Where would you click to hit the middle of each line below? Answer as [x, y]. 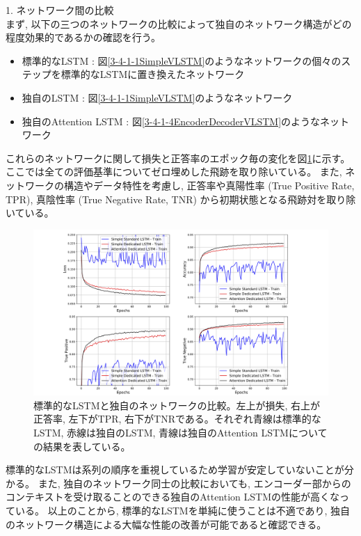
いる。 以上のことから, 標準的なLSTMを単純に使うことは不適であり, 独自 [183, 510]
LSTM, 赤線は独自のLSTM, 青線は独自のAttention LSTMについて [180, 432]
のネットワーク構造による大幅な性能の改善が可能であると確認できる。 [166, 524]
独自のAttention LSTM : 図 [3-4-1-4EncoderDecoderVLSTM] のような [171, 121]
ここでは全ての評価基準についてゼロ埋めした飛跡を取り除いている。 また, [174, 172]
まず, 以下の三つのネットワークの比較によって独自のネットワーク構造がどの [179, 23]
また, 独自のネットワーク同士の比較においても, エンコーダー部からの [194, 483]
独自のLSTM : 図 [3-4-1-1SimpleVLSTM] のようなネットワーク [157, 97]
